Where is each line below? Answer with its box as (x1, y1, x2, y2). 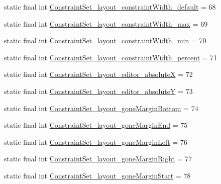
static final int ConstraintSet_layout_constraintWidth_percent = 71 (4, 52, 217, 62)
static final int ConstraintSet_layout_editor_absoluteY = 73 (4, 85, 193, 96)
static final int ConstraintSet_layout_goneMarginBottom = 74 (4, 103, 198, 113)
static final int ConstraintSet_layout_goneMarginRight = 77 (4, 153, 192, 164)
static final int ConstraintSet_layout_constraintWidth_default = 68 (4, 2, 216, 12)
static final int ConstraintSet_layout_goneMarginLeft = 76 (4, 136, 187, 147)
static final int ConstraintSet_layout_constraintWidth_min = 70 (4, 35, 206, 46)
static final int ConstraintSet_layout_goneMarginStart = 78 (4, 170, 191, 180)
